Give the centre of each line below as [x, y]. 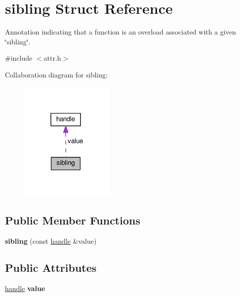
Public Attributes [51, 267]
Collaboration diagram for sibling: [56, 74]
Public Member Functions [73, 220]
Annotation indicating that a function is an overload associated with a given [120, 32]
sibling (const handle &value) [51, 240]
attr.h [52, 58]
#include [19, 58]
